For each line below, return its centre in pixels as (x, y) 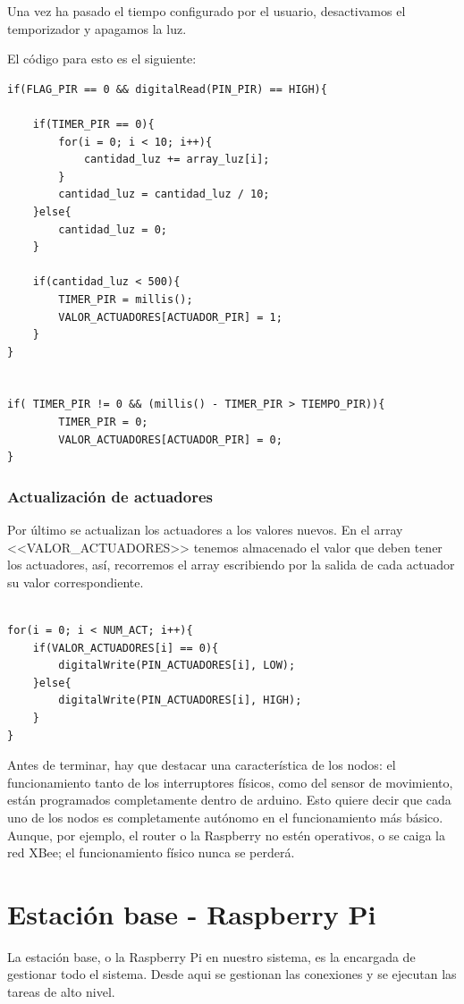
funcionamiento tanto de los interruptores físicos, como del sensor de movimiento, (230, 782)
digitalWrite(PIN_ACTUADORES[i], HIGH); (180, 700)
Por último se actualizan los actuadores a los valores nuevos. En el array (205, 530)
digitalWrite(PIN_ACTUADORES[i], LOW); (177, 666)
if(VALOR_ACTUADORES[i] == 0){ (126, 648)
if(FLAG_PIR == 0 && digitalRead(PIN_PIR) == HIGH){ (167, 89)
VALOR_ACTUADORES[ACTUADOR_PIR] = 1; (170, 317)
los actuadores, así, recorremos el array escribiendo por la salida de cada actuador (231, 565)
